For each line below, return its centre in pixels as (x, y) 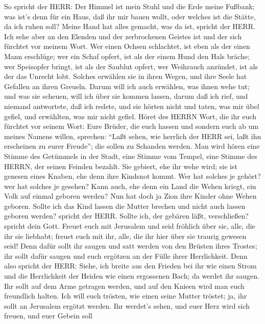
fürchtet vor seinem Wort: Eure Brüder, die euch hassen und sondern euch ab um (131, 126)
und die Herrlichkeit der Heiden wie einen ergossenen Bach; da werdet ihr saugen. (132, 276)
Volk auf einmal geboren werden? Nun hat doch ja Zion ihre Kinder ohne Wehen (130, 196)
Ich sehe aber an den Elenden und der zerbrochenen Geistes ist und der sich (123, 36)
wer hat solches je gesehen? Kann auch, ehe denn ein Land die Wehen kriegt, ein (130, 186)
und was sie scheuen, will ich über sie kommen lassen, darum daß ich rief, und (126, 96)
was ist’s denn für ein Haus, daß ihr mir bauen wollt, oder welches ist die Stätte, (130, 16)
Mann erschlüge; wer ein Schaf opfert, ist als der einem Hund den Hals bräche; (127, 56)
